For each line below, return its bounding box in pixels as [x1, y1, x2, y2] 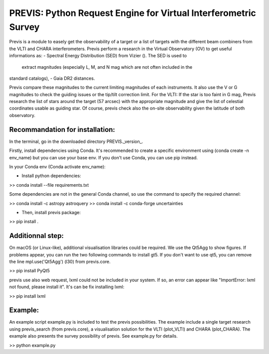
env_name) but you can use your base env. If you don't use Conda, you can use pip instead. [9, 154, 198, 160]
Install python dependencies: [21, 173, 82, 179]
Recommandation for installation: [9, 125, 116, 134]
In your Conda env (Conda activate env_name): [9, 163, 106, 169]
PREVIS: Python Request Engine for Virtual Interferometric [9, 7, 257, 18]
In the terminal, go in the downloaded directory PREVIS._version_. [9, 138, 143, 144]
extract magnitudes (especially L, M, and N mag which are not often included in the [21, 64, 193, 70]
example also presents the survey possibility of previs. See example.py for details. [9, 333, 178, 339]
